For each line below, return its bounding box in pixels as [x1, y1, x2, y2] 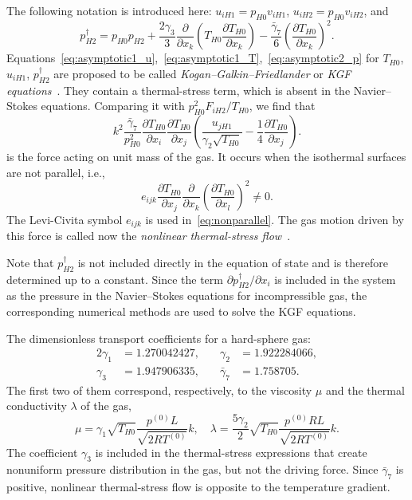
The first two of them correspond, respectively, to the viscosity [6, 381, 312, 398]
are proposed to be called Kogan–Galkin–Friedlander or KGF [53, 65, 351, 81]
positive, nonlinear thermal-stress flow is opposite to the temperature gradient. [6, 478, 390, 495]
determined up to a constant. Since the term [6, 270, 223, 287]
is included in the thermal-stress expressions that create [95, 443, 367, 460]
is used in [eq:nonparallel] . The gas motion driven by [145, 211, 404, 227]
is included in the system [274, 270, 396, 287]
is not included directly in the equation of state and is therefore [77, 254, 388, 270]
